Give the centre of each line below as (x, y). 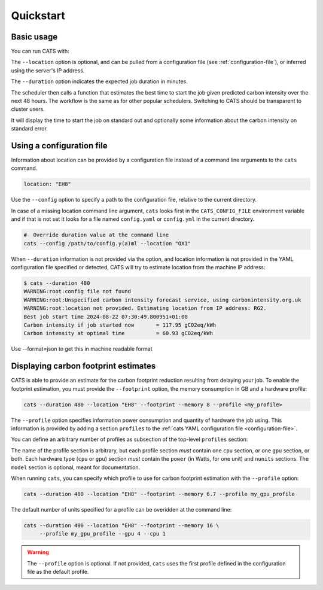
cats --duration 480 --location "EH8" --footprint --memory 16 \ (121, 525)
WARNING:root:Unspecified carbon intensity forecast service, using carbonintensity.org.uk (162, 300)
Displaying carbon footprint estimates (83, 366)
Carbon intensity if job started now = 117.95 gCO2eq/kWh (120, 325)
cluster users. (28, 109)
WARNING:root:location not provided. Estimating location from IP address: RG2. (145, 308)
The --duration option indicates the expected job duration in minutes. (99, 81)
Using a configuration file (59, 146)
